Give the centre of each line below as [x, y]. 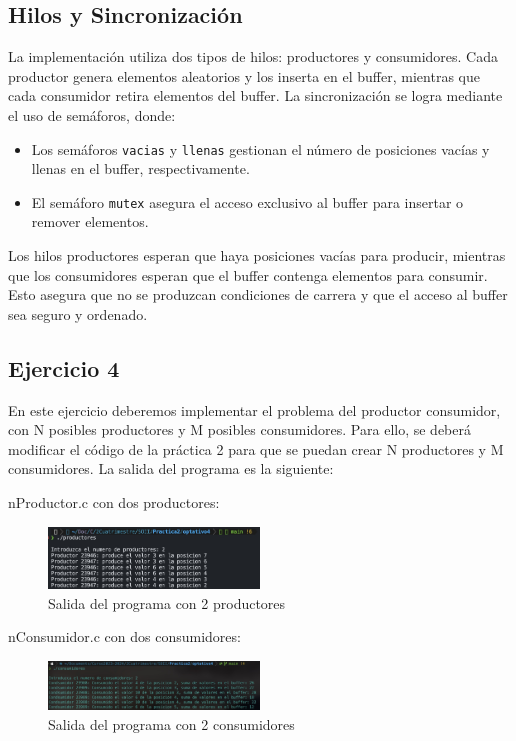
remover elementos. [90, 221]
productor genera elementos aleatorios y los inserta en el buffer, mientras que [244, 75]
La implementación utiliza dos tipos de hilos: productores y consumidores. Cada [253, 56]
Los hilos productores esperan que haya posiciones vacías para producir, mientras [257, 255]
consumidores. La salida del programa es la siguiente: [171, 468]
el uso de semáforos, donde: [92, 114]
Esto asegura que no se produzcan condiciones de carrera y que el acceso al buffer [258, 294]
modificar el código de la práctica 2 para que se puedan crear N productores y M [256, 448]
